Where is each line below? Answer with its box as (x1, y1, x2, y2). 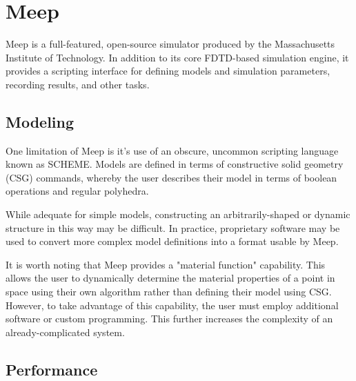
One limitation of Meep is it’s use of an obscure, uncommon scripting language (6, 143, 339, 157)
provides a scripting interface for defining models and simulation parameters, (6, 63, 330, 78)
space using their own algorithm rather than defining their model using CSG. (6, 284, 332, 299)
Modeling (6, 110, 75, 132)
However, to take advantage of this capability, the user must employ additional (6, 297, 339, 312)
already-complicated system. (6, 324, 125, 339)
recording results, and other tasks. (6, 77, 150, 91)
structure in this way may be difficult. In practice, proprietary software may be (6, 220, 340, 235)
